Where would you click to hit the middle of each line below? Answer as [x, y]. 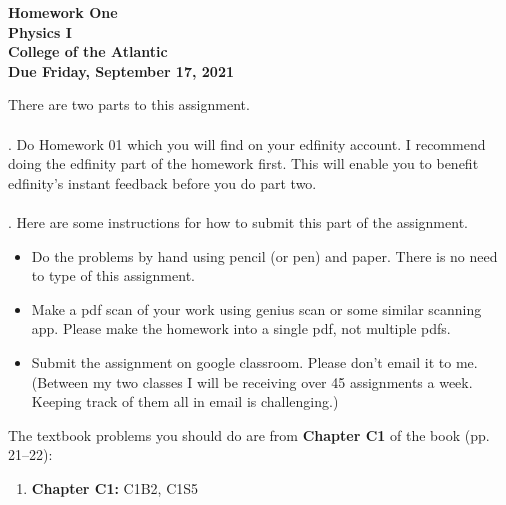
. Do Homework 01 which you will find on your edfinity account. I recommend [247, 143]
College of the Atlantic [88, 51]
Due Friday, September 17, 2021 [121, 70]
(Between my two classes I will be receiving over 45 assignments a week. [252, 381]
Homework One [63, 12]
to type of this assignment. [113, 275]
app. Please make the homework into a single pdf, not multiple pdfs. [241, 328]
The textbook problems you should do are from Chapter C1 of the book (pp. [249, 434]
